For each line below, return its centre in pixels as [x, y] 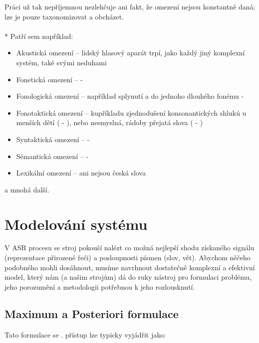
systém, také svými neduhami [61, 62]
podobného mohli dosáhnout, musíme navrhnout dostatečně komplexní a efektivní [130, 267]
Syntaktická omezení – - [53, 139]
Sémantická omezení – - [52, 156]
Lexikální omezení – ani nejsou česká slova [81, 173]
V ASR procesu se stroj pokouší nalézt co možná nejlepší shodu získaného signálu [129, 248]
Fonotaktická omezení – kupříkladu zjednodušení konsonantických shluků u [131, 112]
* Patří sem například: [39, 36]
